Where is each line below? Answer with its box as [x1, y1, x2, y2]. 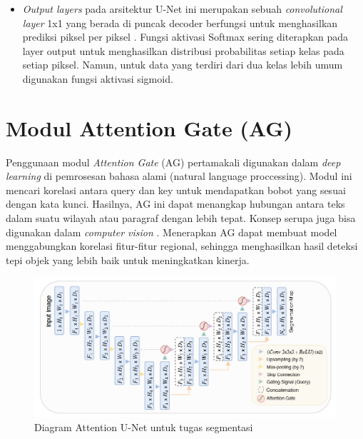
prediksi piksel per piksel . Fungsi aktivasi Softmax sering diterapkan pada [22, 29, 349, 44]
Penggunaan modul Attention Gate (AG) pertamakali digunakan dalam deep [6, 154, 341, 169]
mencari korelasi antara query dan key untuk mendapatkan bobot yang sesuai [6, 182, 346, 197]
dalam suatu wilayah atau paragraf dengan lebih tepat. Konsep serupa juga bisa [6, 211, 356, 226]
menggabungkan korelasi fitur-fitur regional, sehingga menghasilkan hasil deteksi [6, 238, 358, 253]
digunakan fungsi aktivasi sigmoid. [22, 71, 173, 86]
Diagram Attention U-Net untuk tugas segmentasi [34, 419, 253, 434]
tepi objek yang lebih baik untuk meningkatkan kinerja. [6, 252, 250, 267]
